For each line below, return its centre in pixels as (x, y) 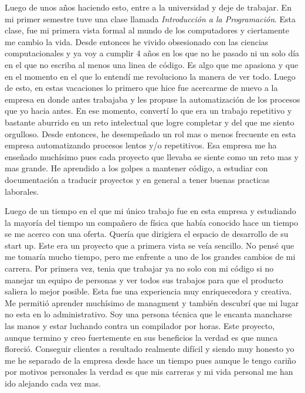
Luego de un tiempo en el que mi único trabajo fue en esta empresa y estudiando (150, 211)
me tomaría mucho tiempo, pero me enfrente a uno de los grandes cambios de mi (150, 257)
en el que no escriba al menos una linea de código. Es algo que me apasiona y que (152, 64)
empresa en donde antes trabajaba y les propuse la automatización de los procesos (152, 99)
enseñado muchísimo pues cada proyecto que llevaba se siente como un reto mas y (152, 156)
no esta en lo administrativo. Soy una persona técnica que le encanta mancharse (148, 314)
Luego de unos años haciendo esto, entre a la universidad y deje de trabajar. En (148, 7)
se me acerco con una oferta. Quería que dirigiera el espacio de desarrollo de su (147, 234)
